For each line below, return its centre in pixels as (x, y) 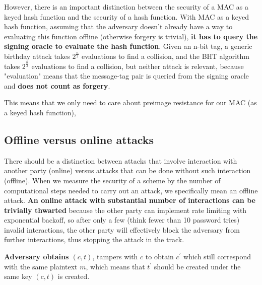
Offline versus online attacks (79, 139)
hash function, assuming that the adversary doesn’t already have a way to (118, 26)
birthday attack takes (37, 56)
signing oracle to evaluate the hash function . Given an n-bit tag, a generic (128, 46)
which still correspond (217, 257)
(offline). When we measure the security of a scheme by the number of (112, 180)
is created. (74, 276)
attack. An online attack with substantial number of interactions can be (130, 200)
